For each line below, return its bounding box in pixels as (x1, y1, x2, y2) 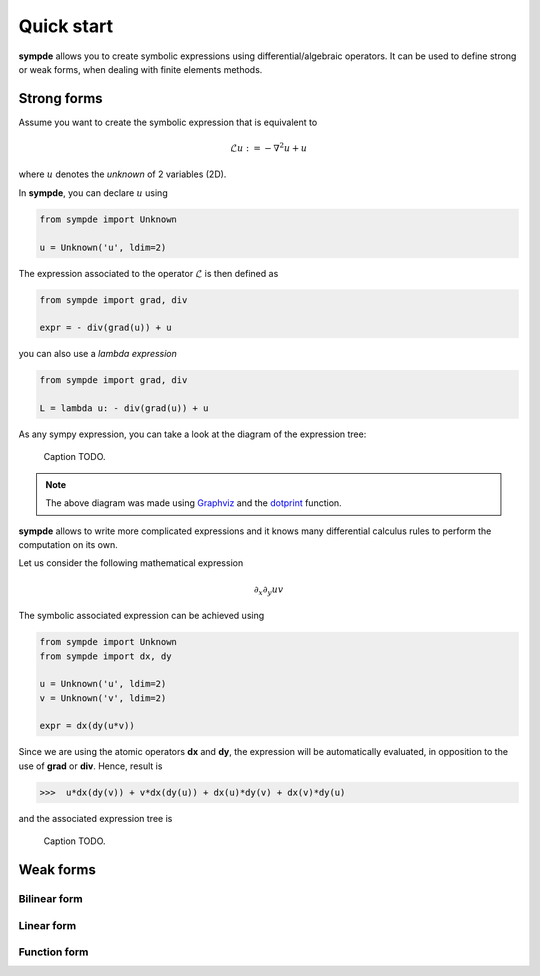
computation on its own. (18, 539, 119, 551)
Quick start (18, 15, 114, 37)
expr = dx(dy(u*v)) (39, 720, 135, 732)
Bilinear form (18, 891, 84, 905)
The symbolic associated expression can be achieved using (18, 610, 265, 622)
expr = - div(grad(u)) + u (39, 322, 172, 334)
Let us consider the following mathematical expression (18, 557, 244, 569)
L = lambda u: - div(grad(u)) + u (39, 403, 209, 414)
